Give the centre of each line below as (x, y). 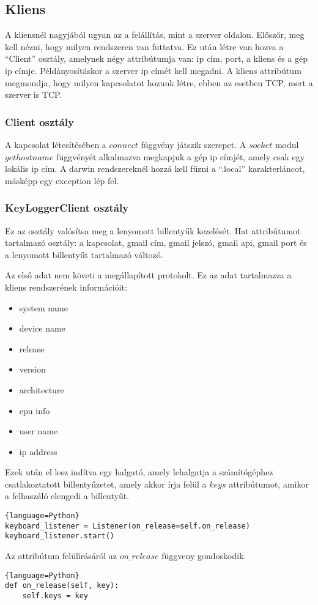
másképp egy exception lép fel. (62, 180)
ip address (38, 451)
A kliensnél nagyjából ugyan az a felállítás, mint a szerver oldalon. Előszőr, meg (155, 35)
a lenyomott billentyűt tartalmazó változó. (84, 254)
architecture (42, 389)
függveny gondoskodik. (204, 556)
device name (42, 328)
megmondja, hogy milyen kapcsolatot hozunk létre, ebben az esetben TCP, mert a (159, 82)
